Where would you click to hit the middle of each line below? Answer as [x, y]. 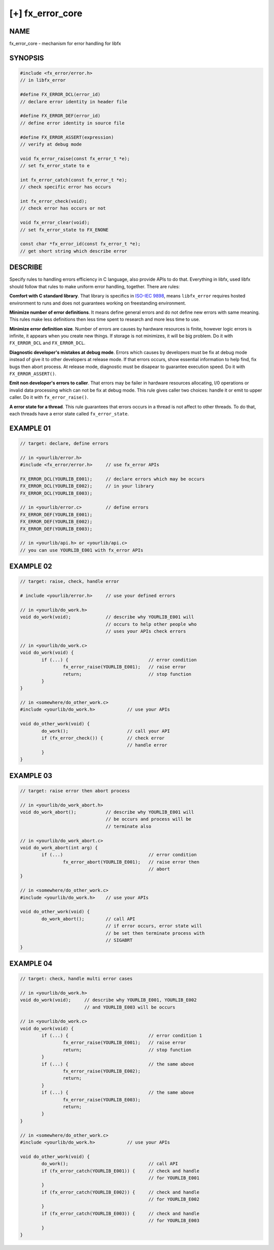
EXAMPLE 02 [31, 566]
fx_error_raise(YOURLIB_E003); [101, 1099]
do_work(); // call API [110, 1164]
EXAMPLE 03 [31, 776]
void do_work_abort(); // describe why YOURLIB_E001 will [107, 812]
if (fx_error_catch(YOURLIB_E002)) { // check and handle [121, 1192]
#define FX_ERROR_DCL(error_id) [60, 95]
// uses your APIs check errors [146, 631]
